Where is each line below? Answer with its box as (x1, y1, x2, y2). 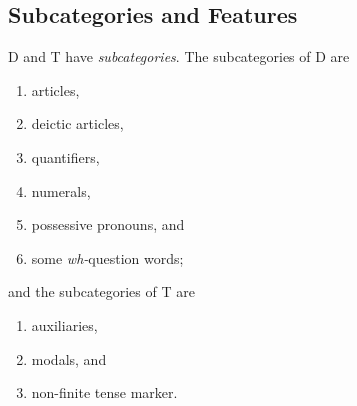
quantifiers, (31, 146, 100, 167)
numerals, (31, 180, 91, 201)
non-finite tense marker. (31, 382, 178, 403)
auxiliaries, (31, 314, 98, 335)
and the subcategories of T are (8, 281, 195, 302)
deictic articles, (31, 113, 124, 134)
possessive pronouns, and (31, 214, 185, 235)
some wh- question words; (31, 247, 184, 268)
